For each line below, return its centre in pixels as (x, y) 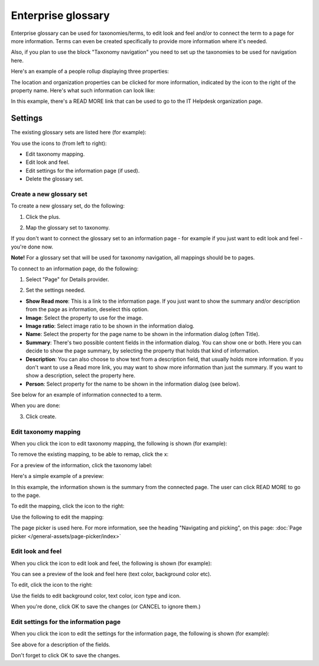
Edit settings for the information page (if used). (83, 170)
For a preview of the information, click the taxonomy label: (82, 465)
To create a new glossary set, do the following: (68, 206)
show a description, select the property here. (81, 376)
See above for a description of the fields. (61, 644)
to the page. (26, 495)
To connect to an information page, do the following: (75, 269)
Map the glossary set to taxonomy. (68, 228)
